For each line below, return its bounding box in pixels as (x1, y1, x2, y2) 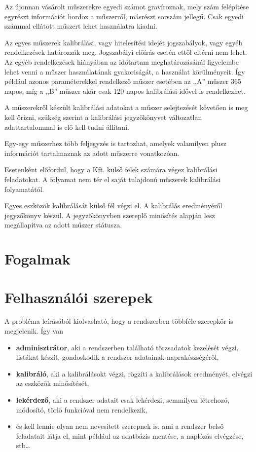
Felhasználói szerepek (4, 287, 153, 307)
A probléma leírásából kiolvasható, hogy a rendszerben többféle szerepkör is (4, 316, 233, 326)
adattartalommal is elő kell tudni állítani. (4, 121, 129, 132)
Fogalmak (4, 249, 71, 269)
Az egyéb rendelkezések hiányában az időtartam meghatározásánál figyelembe (4, 56, 239, 67)
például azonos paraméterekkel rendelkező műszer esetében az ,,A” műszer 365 (4, 76, 241, 86)
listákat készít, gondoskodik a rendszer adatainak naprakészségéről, (16, 352, 219, 362)
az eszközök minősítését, (16, 378, 89, 388)
